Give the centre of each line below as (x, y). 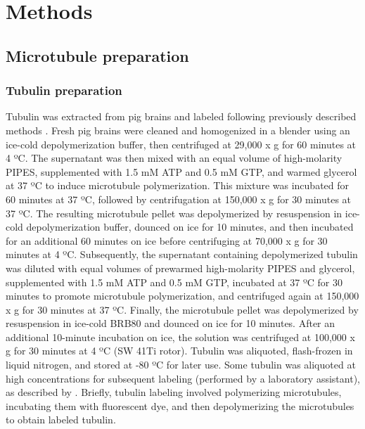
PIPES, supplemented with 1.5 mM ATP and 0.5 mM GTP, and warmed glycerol (181, 171)
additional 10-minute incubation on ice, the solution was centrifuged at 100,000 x (180, 337)
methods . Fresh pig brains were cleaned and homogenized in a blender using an (178, 130)
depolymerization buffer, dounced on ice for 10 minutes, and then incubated (190, 227)
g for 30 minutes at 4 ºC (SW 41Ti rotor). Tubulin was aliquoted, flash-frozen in (179, 351)
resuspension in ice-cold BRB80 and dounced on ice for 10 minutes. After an (171, 323)
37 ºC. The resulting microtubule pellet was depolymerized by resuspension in (174, 213)
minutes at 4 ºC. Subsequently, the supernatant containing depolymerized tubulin (182, 254)
